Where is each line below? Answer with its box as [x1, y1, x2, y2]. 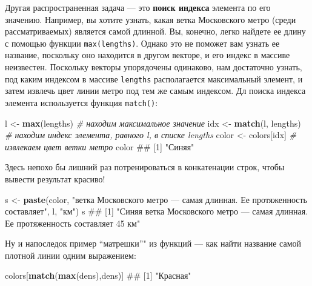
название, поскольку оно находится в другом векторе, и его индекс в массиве [5, 48, 290, 61]
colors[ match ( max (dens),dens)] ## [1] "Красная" [5, 269, 191, 282]
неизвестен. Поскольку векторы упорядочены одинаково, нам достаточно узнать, [5, 61, 302, 73]
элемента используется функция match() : [5, 96, 158, 108]
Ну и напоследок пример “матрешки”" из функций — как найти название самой [5, 237, 302, 250]
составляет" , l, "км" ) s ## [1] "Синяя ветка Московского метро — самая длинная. [5, 205, 308, 218]
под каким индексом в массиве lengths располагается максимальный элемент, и [5, 72, 303, 85]
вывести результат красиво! [5, 172, 105, 185]
